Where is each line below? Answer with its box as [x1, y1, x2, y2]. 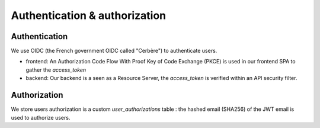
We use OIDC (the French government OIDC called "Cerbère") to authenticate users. [11, 47, 217, 55]
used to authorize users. [11, 114, 71, 121]
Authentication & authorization [11, 9, 167, 22]
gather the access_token [25, 66, 87, 73]
